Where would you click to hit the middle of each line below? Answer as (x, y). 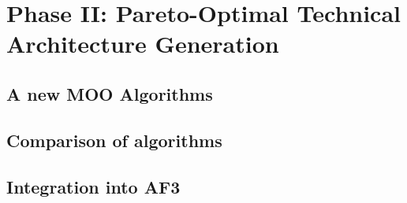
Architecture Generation (143, 44)
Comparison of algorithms (114, 140)
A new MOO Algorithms (110, 93)
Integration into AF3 (93, 186)
